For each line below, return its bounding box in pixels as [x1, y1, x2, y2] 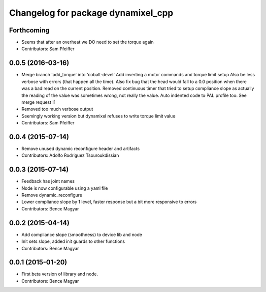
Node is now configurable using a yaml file [21, 185, 108, 191]
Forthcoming [9, 26, 50, 34]
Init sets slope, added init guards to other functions [21, 238, 125, 244]
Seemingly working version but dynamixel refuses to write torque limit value [21, 113, 176, 119]
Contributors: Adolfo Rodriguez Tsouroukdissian [21, 152, 119, 158]
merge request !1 [21, 99, 56, 105]
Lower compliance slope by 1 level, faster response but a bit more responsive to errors [21, 199, 197, 205]
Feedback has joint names [21, 178, 75, 184]
